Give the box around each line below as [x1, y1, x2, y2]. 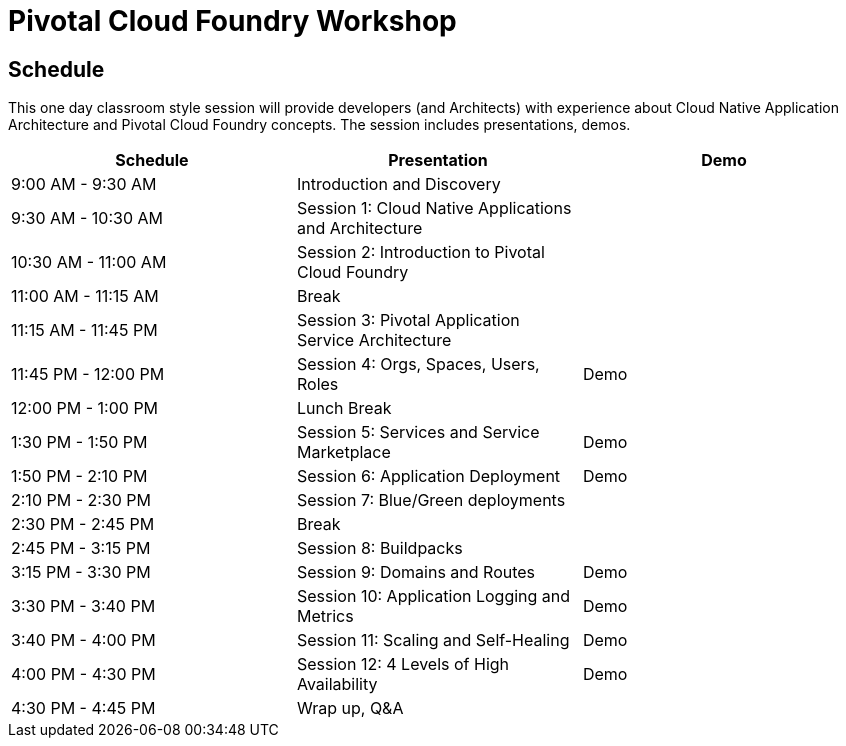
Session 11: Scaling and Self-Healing [296, 630, 570, 651]
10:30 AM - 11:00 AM [11, 252, 167, 273]
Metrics [296, 606, 354, 627]
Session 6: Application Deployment [296, 466, 561, 487]
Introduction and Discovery [296, 174, 501, 195]
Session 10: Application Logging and [296, 586, 571, 607]
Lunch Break [296, 398, 392, 419]
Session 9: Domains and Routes [296, 562, 536, 583]
